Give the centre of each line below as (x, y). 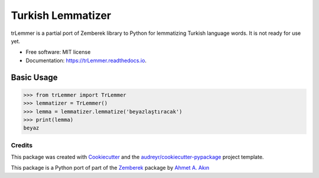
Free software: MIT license (58, 52)
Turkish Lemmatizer (61, 15)
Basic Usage (34, 77)
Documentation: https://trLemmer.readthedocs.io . (86, 60)
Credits (22, 145)
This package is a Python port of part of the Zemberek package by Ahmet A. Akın (110, 168)
